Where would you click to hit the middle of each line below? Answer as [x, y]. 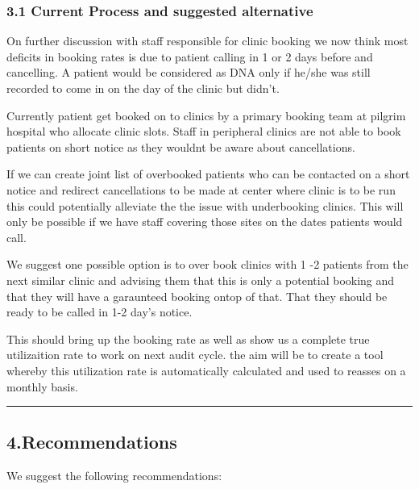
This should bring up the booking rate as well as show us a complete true [188, 339]
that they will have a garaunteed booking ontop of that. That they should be [197, 296]
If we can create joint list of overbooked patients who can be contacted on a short [208, 174]
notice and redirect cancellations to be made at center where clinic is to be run [201, 189]
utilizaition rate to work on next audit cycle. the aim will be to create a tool [195, 355]
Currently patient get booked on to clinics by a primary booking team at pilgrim [206, 115]
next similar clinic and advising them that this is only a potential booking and [201, 280]
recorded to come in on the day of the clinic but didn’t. [143, 88]
